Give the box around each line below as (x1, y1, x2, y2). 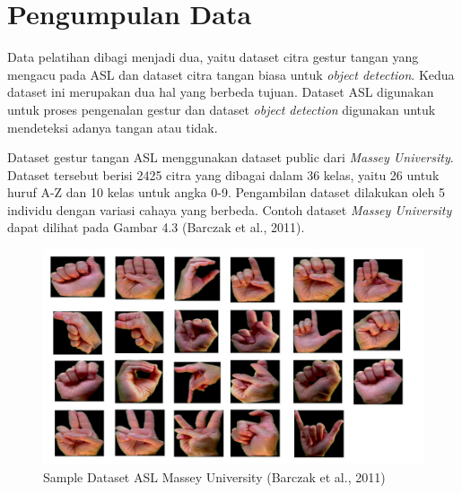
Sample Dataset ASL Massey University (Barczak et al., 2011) (43, 467, 386, 486)
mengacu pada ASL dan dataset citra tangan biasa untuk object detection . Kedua (7, 65, 455, 83)
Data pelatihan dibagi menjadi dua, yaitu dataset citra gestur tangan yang (7, 48, 419, 66)
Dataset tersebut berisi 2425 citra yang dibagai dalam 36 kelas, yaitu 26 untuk (7, 165, 440, 184)
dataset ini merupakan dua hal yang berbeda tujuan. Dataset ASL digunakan (7, 82, 434, 101)
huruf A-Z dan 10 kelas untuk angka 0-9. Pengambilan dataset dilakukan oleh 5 (7, 183, 446, 202)
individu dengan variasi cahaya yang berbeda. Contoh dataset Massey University (7, 200, 452, 219)
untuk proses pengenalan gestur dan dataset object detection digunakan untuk (7, 99, 436, 118)
